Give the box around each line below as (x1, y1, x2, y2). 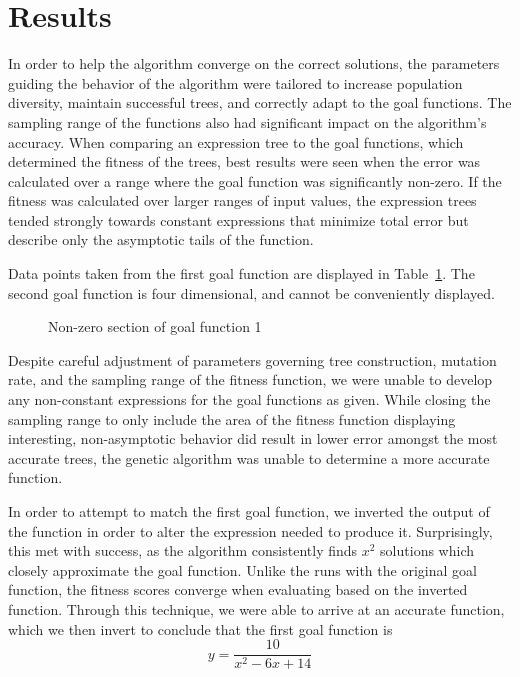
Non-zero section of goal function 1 (48, 316, 262, 337)
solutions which (380, 540, 474, 561)
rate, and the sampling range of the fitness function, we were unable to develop (8, 369, 493, 390)
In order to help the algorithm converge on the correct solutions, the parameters (8, 53, 500, 74)
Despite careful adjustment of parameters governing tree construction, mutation (8, 349, 497, 370)
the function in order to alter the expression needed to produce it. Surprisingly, (8, 520, 493, 541)
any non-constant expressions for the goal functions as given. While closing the (8, 389, 491, 410)
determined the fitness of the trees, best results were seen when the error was (8, 151, 481, 172)
